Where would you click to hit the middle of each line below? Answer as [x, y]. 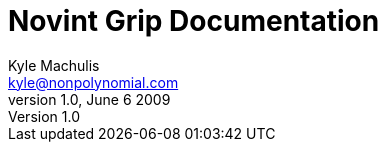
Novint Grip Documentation [194, 21]
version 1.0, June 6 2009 [89, 99]
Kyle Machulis [54, 65]
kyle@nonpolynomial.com [93, 82]
